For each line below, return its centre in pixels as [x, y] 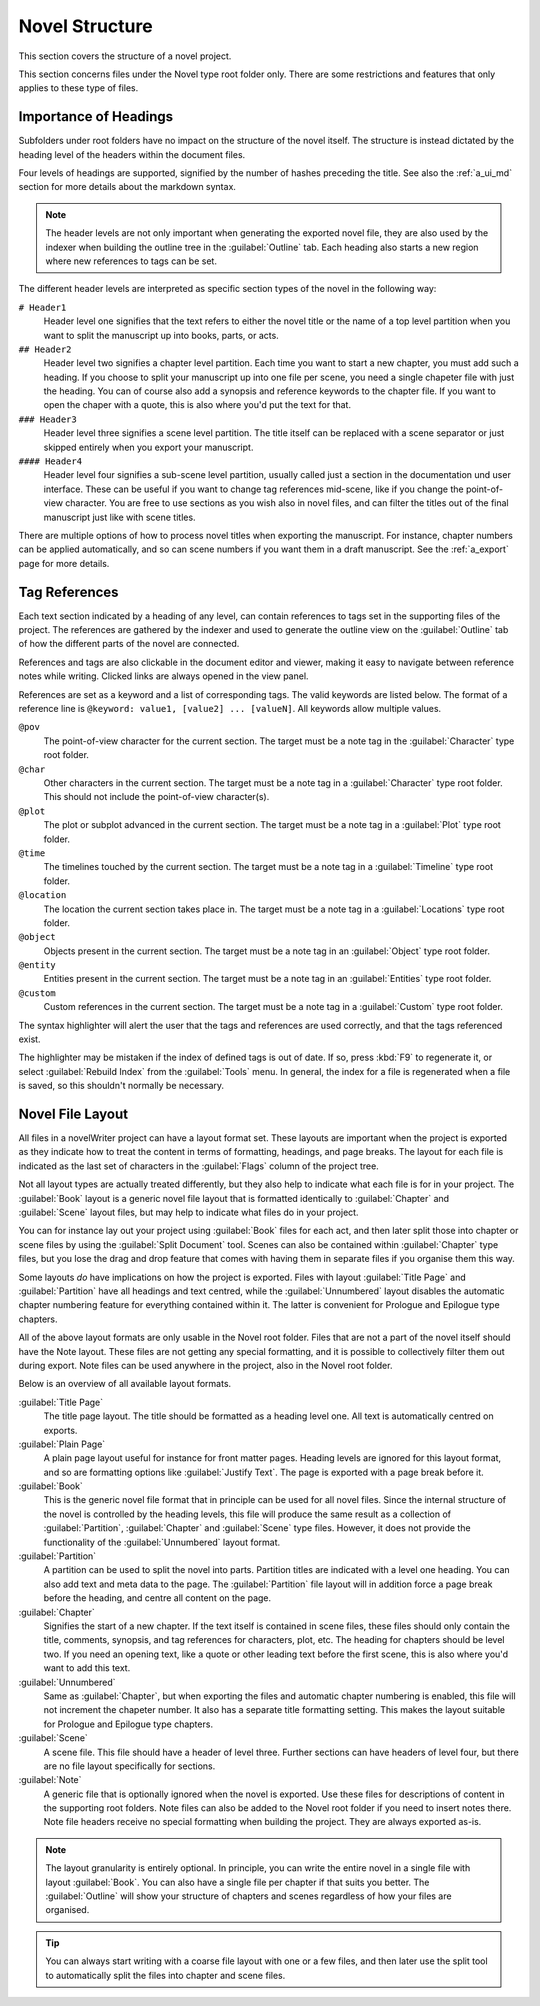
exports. [60, 1430]
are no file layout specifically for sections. [129, 1766]
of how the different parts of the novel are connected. [129, 644]
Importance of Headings [96, 116]
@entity [37, 965]
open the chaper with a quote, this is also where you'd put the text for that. [197, 405]
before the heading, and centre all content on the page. [157, 1598]
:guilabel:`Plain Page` [62, 1444]
